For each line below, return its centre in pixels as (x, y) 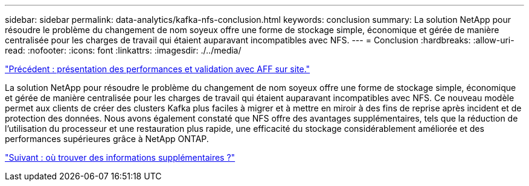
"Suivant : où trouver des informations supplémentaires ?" (120, 157)
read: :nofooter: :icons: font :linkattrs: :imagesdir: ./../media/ (123, 50)
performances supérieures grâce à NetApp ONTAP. (107, 139)
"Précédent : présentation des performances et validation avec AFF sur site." (158, 69)
